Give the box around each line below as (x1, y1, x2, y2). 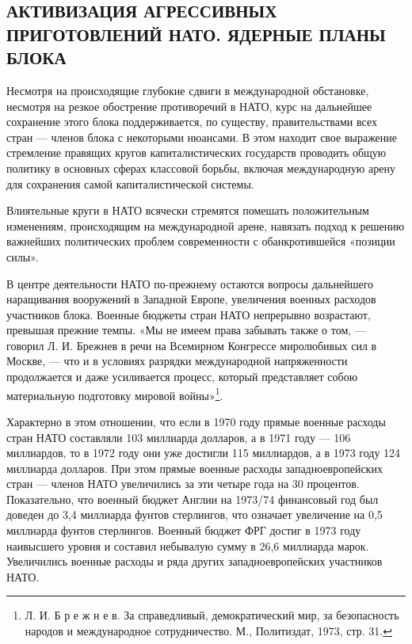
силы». (6, 248, 39, 265)
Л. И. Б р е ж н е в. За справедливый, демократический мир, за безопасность (25, 607, 399, 623)
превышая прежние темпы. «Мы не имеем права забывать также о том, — (6, 322, 366, 338)
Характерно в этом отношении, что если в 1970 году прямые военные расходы (6, 413, 386, 429)
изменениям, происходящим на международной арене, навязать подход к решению (6, 217, 405, 234)
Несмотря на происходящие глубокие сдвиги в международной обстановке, (6, 82, 369, 98)
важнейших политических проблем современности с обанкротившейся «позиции (6, 233, 395, 250)
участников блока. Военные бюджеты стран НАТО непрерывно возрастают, (6, 306, 371, 322)
